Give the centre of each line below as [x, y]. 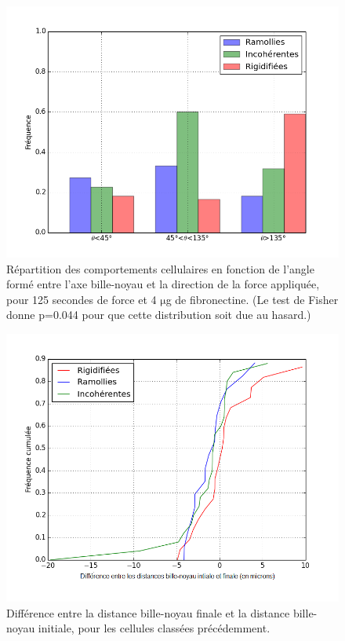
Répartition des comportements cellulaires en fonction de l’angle [160, 268]
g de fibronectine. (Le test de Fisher [252, 299]
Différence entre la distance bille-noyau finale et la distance [148, 612]
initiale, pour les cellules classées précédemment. [154, 628]
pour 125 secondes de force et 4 [82, 299]
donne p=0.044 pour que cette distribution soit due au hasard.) [159, 315]
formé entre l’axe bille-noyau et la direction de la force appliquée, [163, 284]
